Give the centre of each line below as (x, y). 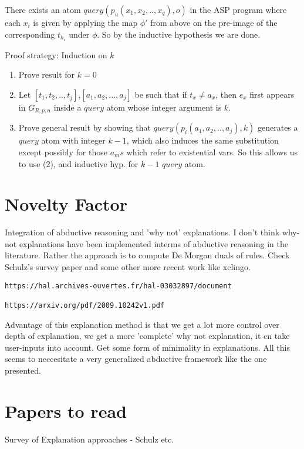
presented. (23, 370)
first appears (272, 94)
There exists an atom (43, 9)
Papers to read (66, 410)
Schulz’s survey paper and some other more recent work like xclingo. (128, 267)
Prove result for (47, 74)
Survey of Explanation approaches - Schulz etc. (89, 439)
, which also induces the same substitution (202, 140)
